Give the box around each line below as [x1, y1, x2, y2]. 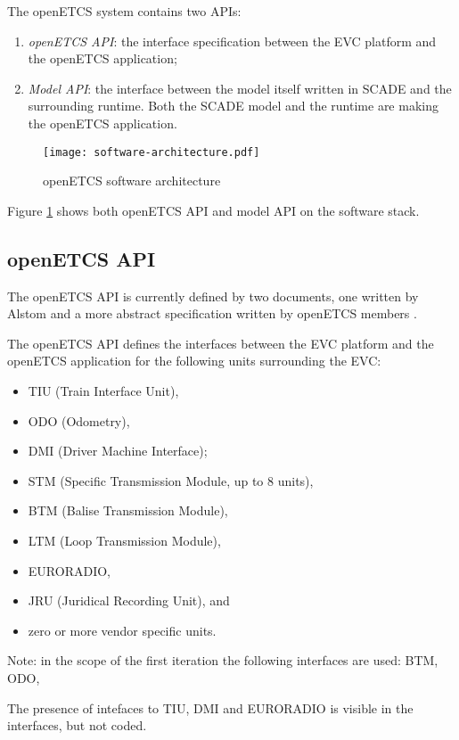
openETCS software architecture [43, 171, 221, 190]
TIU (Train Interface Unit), [28, 381, 179, 399]
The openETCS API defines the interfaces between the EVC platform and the [7, 333, 434, 352]
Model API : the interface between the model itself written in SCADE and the [28, 78, 452, 97]
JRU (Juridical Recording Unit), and [28, 591, 230, 610]
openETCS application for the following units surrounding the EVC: [7, 351, 381, 370]
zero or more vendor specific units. [28, 621, 217, 639]
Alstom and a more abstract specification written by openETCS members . [7, 304, 417, 323]
